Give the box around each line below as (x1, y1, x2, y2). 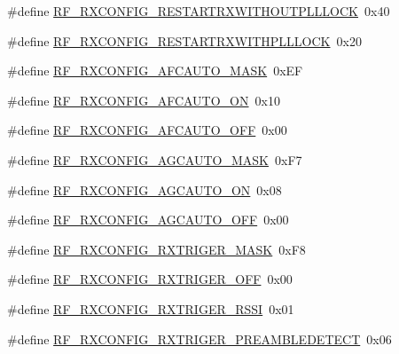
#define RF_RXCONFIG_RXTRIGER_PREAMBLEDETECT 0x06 (7, 329, 392, 348)
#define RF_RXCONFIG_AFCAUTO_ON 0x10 (7, 90, 280, 109)
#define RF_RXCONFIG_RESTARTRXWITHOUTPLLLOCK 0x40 (7, 2, 390, 20)
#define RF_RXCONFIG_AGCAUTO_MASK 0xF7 (7, 150, 302, 169)
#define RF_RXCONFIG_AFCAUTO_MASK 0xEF (7, 61, 303, 80)
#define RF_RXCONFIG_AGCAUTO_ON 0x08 (7, 180, 282, 199)
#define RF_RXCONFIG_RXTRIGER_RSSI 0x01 (7, 299, 294, 318)
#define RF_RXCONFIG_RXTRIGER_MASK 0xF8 (7, 240, 306, 258)
